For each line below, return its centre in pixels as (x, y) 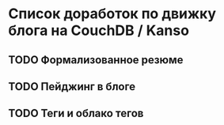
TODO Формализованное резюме (96, 60)
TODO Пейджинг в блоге (72, 87)
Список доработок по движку (112, 14)
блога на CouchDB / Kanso (99, 30)
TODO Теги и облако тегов (76, 114)
